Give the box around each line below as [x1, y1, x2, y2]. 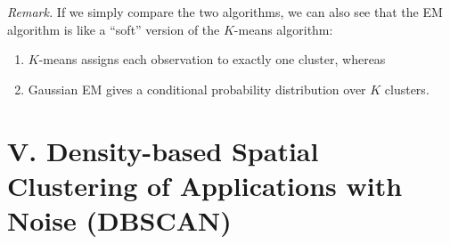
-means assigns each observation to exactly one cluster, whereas [38, 50, 386, 69]
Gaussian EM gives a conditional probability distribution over [28, 79, 366, 98]
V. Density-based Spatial [7, 132, 319, 168]
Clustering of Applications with [7, 167, 403, 203]
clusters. [384, 79, 430, 98]
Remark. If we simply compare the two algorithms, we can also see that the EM [7, 3, 443, 20]
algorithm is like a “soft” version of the [7, 20, 220, 38]
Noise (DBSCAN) [7, 201, 232, 238]
